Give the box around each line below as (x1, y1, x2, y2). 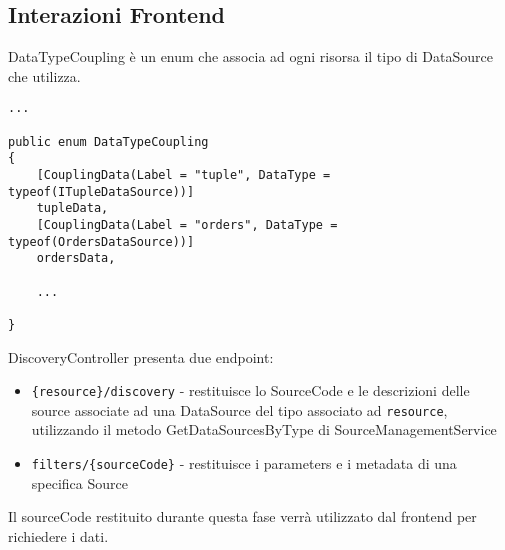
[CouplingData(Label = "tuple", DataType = (36, 168, 331, 183)
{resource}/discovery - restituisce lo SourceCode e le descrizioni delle (31, 380, 470, 401)
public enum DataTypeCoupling (8, 134, 209, 149)
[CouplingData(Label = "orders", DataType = (36, 217, 338, 232)
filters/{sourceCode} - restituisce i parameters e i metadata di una (31, 453, 457, 474)
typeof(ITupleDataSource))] (8, 184, 195, 199)
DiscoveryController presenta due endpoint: (8, 346, 274, 367)
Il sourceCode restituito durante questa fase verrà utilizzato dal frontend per (8, 506, 477, 527)
